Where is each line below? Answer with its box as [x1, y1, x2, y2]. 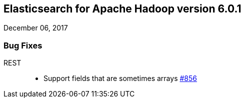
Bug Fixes [3, 40, 42, 50]
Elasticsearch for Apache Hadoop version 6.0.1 [3, 2, 241, 15]
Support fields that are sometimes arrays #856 [43, 74, 197, 83]
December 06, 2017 [3, 23, 68, 32]
